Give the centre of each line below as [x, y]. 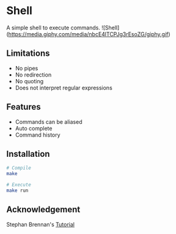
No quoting [29, 81]
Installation [28, 154]
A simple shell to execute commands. [53, 28]
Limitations [28, 54]
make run [17, 191]
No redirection [33, 75]
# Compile [19, 168]
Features [24, 107]
